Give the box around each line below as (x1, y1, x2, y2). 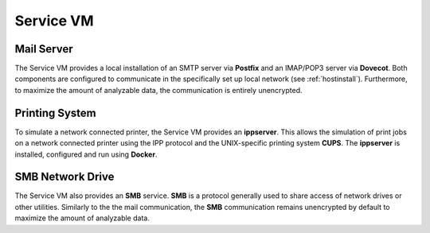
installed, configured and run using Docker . (14, 150, 158, 159)
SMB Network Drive (14, 170, 115, 184)
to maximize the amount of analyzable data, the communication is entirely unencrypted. (14, 85, 303, 95)
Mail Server (14, 42, 73, 56)
